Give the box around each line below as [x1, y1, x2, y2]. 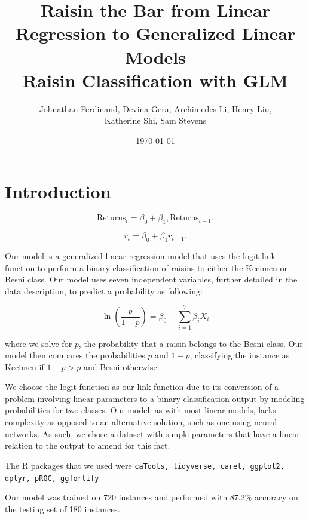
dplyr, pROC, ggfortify [5, 474, 99, 483]
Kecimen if [5, 360, 44, 373]
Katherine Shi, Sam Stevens [104, 114, 207, 127]
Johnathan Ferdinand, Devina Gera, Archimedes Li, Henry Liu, [39, 102, 272, 115]
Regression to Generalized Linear [15, 21, 296, 45]
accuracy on [255, 491, 298, 503]
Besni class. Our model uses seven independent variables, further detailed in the [5, 273, 298, 285]
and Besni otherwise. [83, 360, 160, 373]
